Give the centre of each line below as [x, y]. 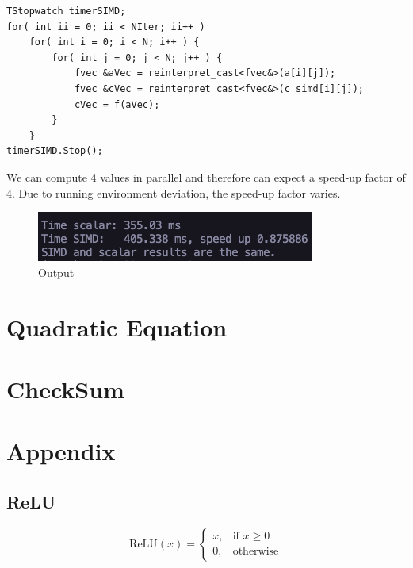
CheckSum [65, 388]
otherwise [256, 552]
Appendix [61, 451]
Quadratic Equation [117, 326]
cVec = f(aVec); [117, 104]
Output [56, 272]
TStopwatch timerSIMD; [66, 11]
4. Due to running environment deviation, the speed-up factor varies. [174, 192]
